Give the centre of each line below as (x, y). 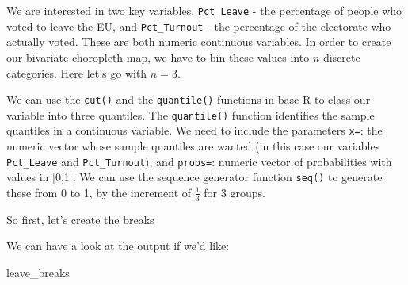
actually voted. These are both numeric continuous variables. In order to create (199, 42)
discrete (341, 57)
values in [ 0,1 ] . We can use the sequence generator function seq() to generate (194, 177)
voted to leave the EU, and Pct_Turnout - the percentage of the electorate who (199, 26)
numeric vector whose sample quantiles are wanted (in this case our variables (193, 146)
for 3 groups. (235, 192)
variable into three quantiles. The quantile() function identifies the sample (191, 114)
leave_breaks (38, 272)
